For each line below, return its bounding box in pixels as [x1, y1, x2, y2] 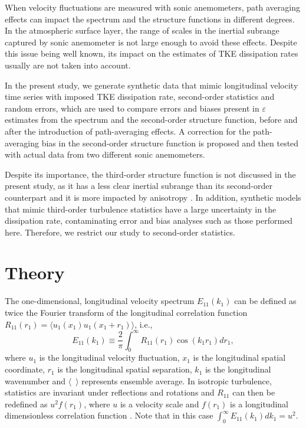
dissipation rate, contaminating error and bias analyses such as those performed [5, 214, 293, 227]
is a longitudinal [230, 397, 288, 410]
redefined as [5, 397, 48, 410]
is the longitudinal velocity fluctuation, [39, 351, 180, 364]
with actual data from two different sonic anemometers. [5, 148, 205, 161]
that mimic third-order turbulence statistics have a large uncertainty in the [5, 202, 277, 215]
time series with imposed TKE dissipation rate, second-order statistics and [5, 90, 275, 103]
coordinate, [5, 363, 45, 375]
